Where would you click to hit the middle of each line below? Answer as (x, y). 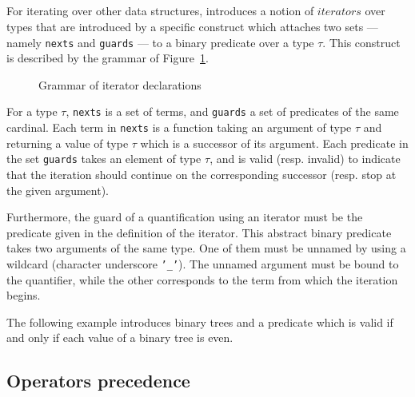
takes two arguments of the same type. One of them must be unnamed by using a (206, 248)
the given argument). (58, 190)
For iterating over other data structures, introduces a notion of (160, 11)
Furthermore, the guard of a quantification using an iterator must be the (185, 217)
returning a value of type (68, 143)
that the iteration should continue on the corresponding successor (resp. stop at (202, 174)
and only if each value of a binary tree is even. (120, 337)
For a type (32, 111)
